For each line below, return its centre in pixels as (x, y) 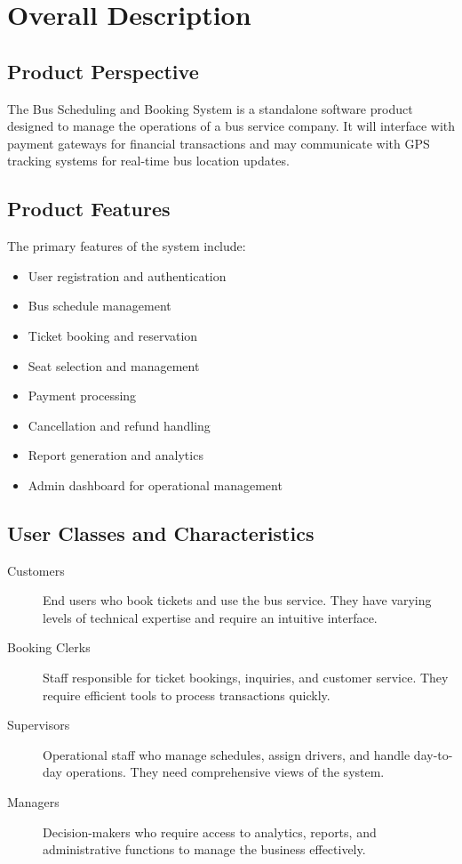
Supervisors (39, 725)
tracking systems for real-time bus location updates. (148, 161)
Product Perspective (103, 71)
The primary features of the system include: (127, 246)
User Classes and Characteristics (161, 533)
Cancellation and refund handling (119, 425)
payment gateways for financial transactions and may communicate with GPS (219, 143)
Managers (33, 802)
